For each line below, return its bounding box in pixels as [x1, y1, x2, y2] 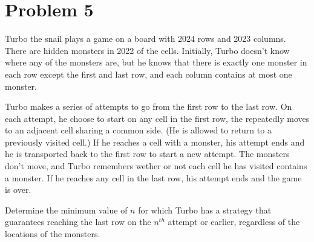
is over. [5, 183, 31, 196]
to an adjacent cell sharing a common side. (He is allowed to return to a [5, 124, 272, 136]
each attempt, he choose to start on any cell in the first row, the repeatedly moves [5, 112, 310, 124]
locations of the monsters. [5, 227, 100, 240]
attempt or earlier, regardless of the [168, 215, 300, 228]
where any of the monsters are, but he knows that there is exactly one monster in [5, 56, 307, 69]
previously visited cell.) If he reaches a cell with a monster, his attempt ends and [5, 135, 305, 148]
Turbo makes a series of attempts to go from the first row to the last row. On [5, 100, 292, 113]
